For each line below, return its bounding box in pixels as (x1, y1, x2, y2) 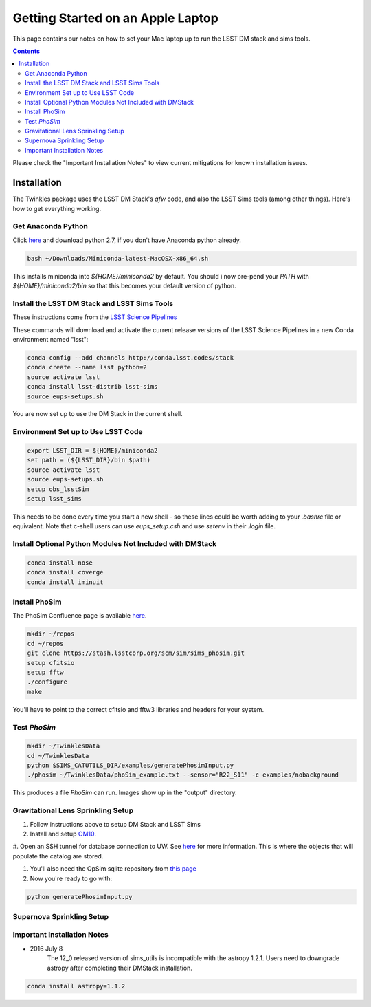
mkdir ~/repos (27, 630, 75, 638)
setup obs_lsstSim (27, 485, 89, 493)
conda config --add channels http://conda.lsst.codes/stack (27, 354, 234, 361)
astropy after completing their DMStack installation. (47, 964, 192, 972)
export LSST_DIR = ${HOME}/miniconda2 (27, 447, 158, 455)
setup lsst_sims (27, 495, 82, 502)
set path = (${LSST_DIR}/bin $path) (27, 456, 151, 464)
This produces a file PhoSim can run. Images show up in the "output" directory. (12, 788, 237, 797)
